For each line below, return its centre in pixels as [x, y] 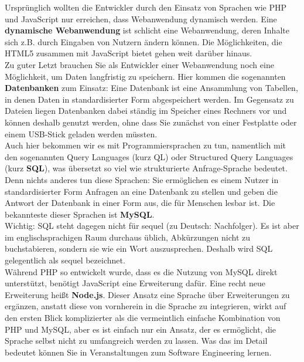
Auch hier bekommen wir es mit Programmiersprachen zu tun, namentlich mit [146, 145]
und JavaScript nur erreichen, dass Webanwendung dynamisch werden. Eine [141, 18]
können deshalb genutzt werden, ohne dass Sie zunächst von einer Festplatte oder [151, 122]
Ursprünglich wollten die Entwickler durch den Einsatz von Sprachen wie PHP [146, 7]
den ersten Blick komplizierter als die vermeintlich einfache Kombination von [143, 318]
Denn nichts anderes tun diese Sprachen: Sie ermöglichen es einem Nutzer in [142, 179]
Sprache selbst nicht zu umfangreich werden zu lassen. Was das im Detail [136, 341]
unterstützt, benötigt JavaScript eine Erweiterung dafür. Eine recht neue [135, 283]
